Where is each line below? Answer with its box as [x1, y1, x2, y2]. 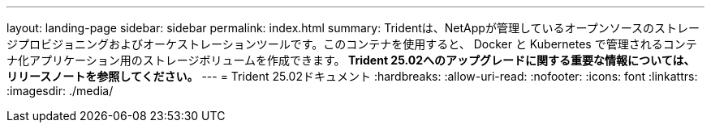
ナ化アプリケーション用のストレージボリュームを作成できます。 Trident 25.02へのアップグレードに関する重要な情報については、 [6, 53, 696, 67]
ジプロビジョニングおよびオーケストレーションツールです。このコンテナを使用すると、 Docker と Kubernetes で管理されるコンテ [6, 37, 697, 51]
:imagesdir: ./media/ [6, 84, 114, 98]
